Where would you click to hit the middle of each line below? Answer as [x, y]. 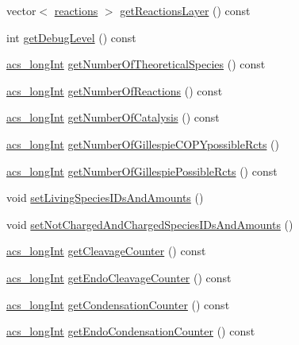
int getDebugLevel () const [71, 37]
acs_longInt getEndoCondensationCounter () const [131, 331]
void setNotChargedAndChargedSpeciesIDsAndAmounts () [150, 224]
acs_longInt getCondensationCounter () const [118, 304]
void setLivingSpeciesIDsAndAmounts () [105, 198]
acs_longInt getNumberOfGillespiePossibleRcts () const [142, 171]
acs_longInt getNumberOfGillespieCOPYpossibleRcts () [143, 143]
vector [21, 10]
